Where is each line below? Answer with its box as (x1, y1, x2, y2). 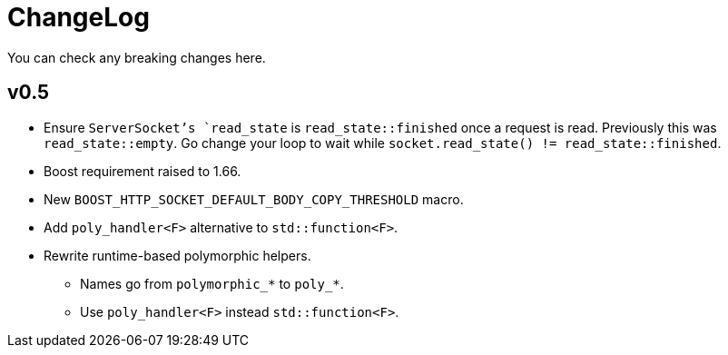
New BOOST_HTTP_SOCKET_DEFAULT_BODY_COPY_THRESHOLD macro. (44, 191, 464, 207)
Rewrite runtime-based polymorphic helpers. (44, 247, 311, 263)
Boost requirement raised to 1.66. (44, 163, 241, 179)
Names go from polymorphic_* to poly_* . (80, 275, 344, 291)
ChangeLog (7, 2, 150, 33)
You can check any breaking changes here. (7, 49, 266, 65)
